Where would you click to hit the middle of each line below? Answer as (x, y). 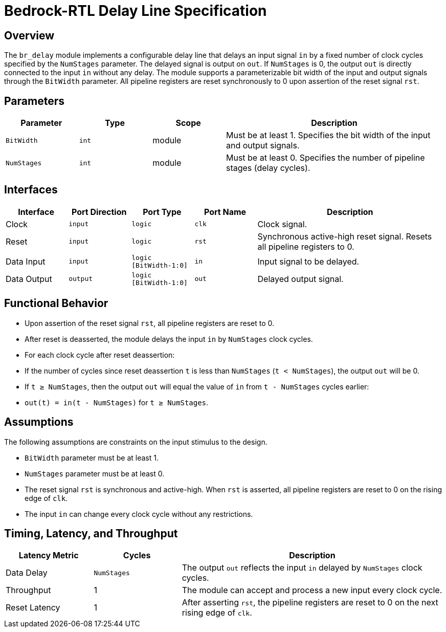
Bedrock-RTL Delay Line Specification (136, 11)
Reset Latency (33, 608)
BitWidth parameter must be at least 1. (92, 457)
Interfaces (31, 190)
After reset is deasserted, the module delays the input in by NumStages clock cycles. (169, 339)
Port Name (225, 212)
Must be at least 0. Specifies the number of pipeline (325, 158)
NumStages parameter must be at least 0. (95, 473)
